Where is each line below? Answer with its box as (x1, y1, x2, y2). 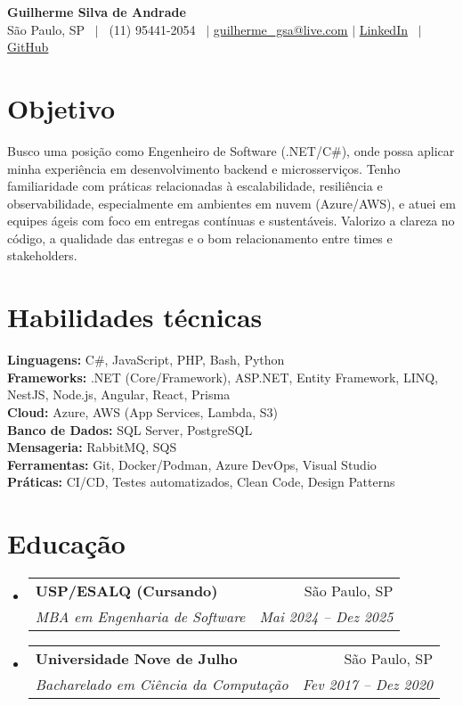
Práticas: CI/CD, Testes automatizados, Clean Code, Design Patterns (7, 472, 395, 491)
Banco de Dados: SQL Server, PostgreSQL (7, 420, 253, 439)
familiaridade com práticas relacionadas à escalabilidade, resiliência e (7, 176, 383, 195)
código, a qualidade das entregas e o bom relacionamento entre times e (7, 228, 393, 247)
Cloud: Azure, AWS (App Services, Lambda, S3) (7, 402, 278, 421)
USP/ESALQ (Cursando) (35, 580, 218, 602)
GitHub (7, 37, 49, 56)
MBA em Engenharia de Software (35, 606, 246, 628)
